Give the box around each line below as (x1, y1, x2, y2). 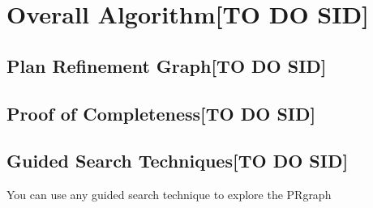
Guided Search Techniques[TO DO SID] (6, 148, 349, 173)
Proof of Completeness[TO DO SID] (6, 100, 316, 125)
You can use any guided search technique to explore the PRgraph (6, 186, 332, 203)
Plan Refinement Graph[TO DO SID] (6, 53, 327, 78)
